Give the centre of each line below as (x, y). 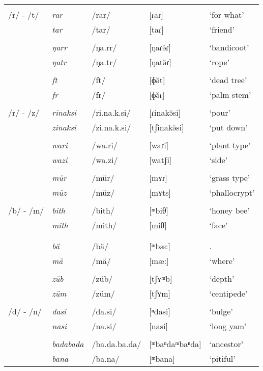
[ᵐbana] (162, 359)
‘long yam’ (228, 326)
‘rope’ (220, 62)
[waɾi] (159, 145)
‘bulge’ (221, 311)
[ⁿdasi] (160, 311)
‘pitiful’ (222, 359)
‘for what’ (227, 15)
